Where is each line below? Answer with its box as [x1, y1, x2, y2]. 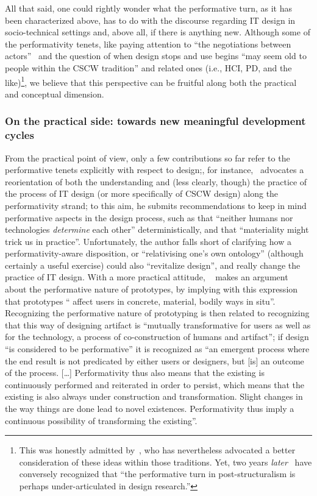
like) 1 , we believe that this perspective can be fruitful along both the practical [5, 74, 297, 88]
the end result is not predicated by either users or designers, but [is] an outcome [5, 354, 304, 367]
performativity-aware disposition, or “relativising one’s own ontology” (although [5, 247, 304, 260]
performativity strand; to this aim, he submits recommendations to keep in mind [5, 199, 307, 211]
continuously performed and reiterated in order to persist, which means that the [5, 378, 304, 391]
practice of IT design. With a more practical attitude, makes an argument [5, 271, 288, 283]
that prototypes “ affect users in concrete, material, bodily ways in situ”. [5, 294, 276, 307]
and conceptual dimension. [5, 87, 104, 100]
